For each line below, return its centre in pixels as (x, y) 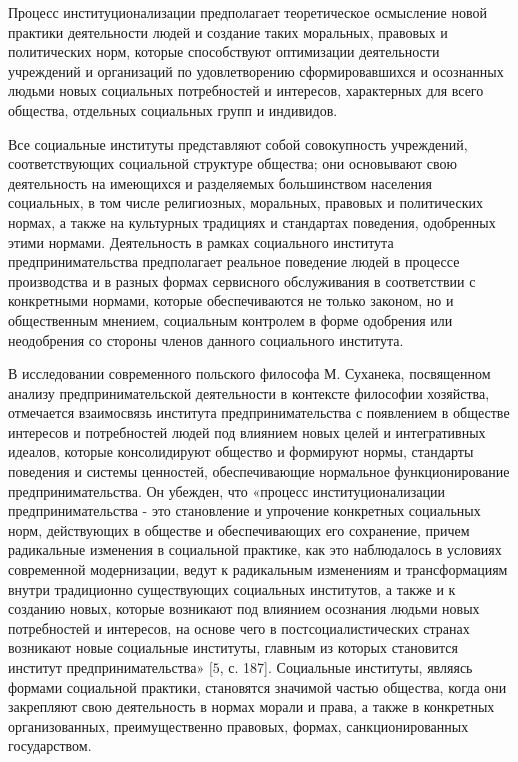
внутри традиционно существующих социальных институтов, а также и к (232, 588)
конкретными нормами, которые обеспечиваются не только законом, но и (231, 300)
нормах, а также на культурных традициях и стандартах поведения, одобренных (252, 221)
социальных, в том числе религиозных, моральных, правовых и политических (245, 202)
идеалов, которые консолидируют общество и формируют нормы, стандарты (241, 451)
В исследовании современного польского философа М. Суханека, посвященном (249, 373)
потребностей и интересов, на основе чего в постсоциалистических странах (239, 627)
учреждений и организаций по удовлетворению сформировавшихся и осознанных (256, 70)
